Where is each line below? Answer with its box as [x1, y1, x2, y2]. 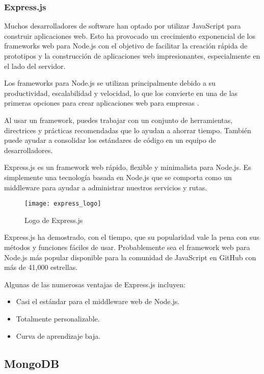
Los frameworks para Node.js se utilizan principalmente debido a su [4, 78, 216, 88]
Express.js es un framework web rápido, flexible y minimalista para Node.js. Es [4, 162, 251, 172]
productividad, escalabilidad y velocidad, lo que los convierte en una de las [4, 87, 238, 98]
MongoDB [4, 355, 60, 371]
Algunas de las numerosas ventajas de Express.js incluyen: [4, 279, 186, 289]
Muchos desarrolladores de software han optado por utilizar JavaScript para [4, 20, 241, 31]
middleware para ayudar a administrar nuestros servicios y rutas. [4, 182, 207, 192]
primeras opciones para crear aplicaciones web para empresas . [4, 97, 199, 108]
